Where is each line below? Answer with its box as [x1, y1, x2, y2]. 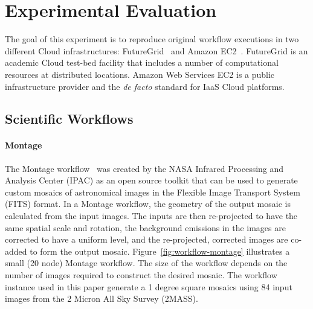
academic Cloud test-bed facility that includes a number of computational [5, 56, 279, 69]
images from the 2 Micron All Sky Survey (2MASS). [5, 292, 198, 305]
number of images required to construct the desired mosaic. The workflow [5, 269, 277, 281]
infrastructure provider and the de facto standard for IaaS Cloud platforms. [5, 80, 285, 92]
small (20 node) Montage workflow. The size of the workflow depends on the [5, 256, 288, 269]
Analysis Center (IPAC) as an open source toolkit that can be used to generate [5, 174, 298, 186]
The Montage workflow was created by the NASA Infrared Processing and [5, 162, 284, 174]
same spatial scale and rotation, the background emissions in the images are [5, 221, 286, 234]
